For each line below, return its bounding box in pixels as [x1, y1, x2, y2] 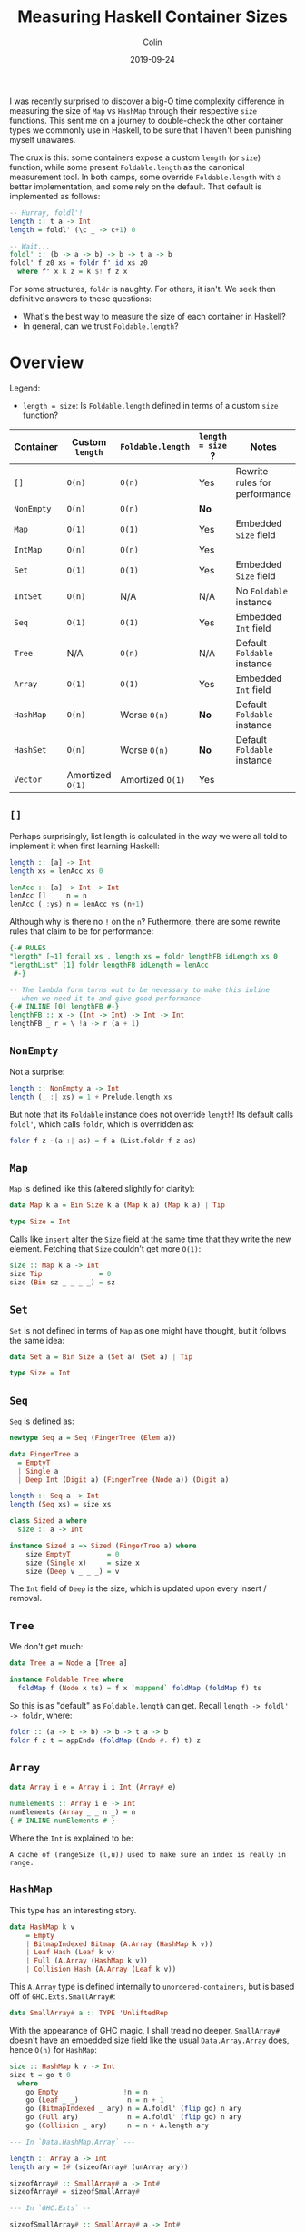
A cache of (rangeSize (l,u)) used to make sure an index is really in [9, 1850, 286, 1859]
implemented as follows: [9, 190, 101, 201]
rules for [235, 476, 272, 489]
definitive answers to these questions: [9, 293, 152, 304]
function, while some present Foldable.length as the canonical [9, 161, 245, 172]
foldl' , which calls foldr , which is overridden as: [9, 1118, 195, 1130]
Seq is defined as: [9, 1415, 74, 1426]
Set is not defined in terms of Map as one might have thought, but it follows [9, 1324, 287, 1335]
